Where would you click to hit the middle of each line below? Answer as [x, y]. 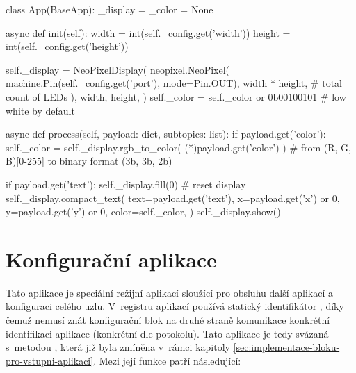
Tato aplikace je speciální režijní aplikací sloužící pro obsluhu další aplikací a [169, 292]
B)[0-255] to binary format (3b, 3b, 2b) [89, 161]
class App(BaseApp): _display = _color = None [110, 9]
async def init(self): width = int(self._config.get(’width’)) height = [148, 32]
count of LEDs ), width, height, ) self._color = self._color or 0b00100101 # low [176, 96]
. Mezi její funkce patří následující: [167, 360]
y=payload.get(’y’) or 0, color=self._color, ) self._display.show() [143, 212]
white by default [40, 110]
